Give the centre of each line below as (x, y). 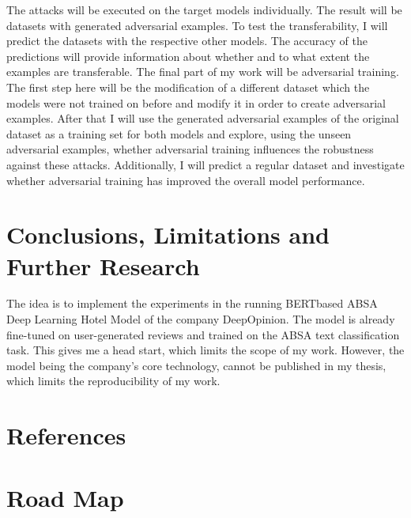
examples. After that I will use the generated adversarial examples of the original (203, 118)
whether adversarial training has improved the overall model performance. (186, 180)
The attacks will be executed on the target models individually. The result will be (204, 9)
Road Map (65, 497)
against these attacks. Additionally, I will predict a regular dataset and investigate (205, 164)
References (66, 435)
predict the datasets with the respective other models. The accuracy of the (187, 41)
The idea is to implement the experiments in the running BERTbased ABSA (192, 303)
